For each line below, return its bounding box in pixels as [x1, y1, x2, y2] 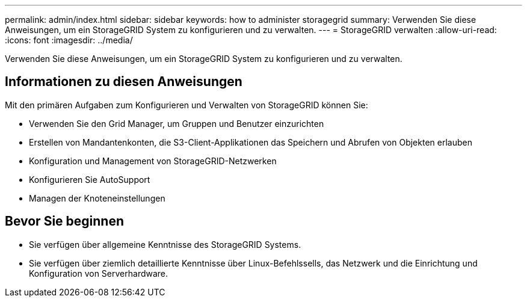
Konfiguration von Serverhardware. [29, 268, 168, 279]
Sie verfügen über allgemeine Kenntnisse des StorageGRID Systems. [29, 239, 301, 250]
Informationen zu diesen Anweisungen [5, 74, 242, 90]
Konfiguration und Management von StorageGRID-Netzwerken [29, 155, 277, 166]
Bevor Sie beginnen [5, 214, 125, 229]
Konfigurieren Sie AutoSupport [29, 174, 150, 185]
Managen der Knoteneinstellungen [29, 193, 165, 203]
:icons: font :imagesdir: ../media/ [5, 35, 133, 45]
